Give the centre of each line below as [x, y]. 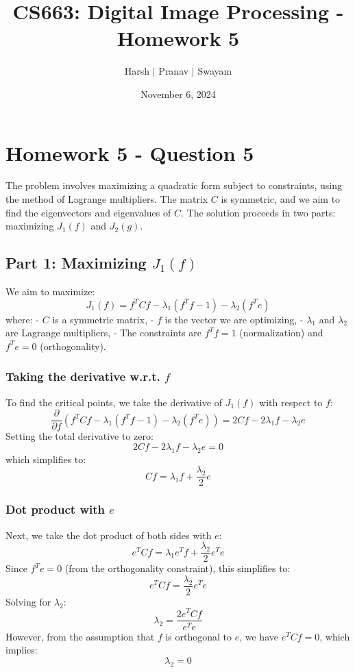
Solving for [28, 601]
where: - [23, 319]
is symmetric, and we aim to [281, 199]
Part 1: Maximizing [76, 263]
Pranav [174, 71]
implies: [22, 650]
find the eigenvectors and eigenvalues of [88, 212]
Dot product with [55, 509]
